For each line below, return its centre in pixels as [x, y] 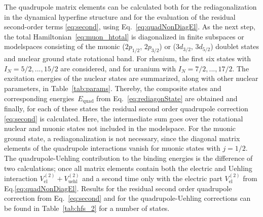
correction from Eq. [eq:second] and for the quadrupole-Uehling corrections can [127, 198]
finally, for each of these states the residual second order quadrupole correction [126, 108]
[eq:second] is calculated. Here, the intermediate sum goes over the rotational [124, 118]
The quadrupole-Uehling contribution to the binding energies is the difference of [128, 158]
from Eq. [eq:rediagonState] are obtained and [167, 98]
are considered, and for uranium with [118, 68]
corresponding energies [39, 98]
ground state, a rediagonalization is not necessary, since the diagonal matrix [122, 138]
